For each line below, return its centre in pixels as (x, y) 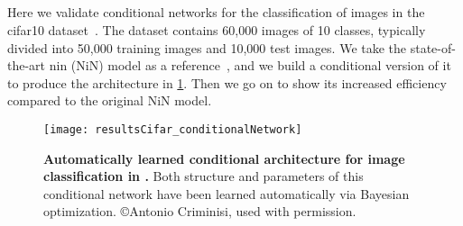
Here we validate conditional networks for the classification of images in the (216, 12)
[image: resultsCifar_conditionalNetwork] (173, 129)
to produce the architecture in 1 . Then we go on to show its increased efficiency (227, 82)
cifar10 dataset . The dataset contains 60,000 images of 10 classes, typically (217, 29)
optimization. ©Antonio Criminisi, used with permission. (200, 211)
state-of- (433, 47)
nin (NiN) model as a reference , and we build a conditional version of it (250, 65)
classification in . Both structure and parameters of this (204, 176)
